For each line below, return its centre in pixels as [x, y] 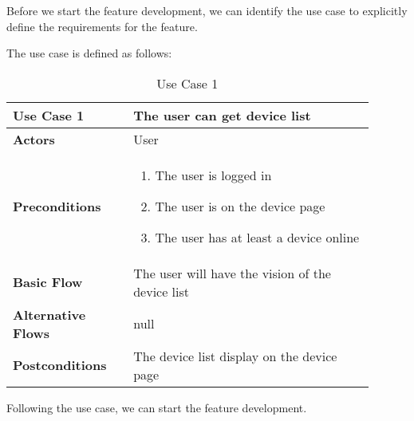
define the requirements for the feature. [102, 26]
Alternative [49, 314]
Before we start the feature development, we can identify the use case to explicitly [207, 10]
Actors [34, 139]
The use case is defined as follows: [89, 53]
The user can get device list [222, 115]
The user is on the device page [240, 206]
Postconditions [60, 365]
